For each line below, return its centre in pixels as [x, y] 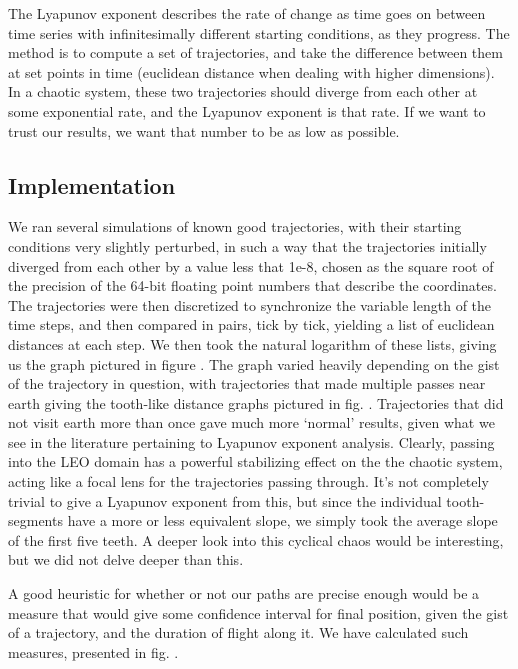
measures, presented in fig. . [93, 651]
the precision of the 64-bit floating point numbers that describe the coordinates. [252, 285]
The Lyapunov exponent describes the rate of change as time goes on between [247, 13]
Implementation [92, 184]
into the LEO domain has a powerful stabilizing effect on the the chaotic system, [255, 461]
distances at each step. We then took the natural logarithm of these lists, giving [252, 343]
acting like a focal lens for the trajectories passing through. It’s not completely [248, 481]
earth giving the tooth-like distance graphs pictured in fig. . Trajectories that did [256, 402]
